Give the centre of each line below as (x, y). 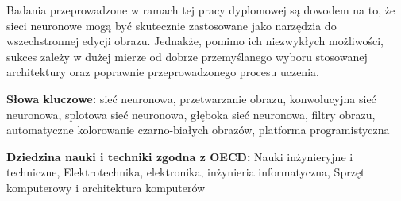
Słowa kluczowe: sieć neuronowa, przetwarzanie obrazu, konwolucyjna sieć (191, 98)
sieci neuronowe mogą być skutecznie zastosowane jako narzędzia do (172, 25)
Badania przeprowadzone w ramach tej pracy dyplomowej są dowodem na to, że (201, 10)
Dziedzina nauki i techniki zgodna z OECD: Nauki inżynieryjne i (180, 156)
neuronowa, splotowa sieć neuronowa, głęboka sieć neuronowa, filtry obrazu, (191, 114)
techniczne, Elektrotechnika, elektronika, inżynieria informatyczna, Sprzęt (186, 172)
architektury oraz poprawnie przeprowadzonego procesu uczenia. (163, 72)
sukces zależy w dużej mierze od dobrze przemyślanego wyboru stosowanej (187, 56)
